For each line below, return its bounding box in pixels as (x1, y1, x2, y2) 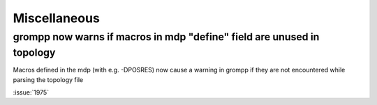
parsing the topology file (13, 75, 84, 83)
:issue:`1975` (13, 88, 49, 97)
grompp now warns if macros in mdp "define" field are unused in (13, 31, 320, 43)
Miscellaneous (13, 10, 101, 26)
